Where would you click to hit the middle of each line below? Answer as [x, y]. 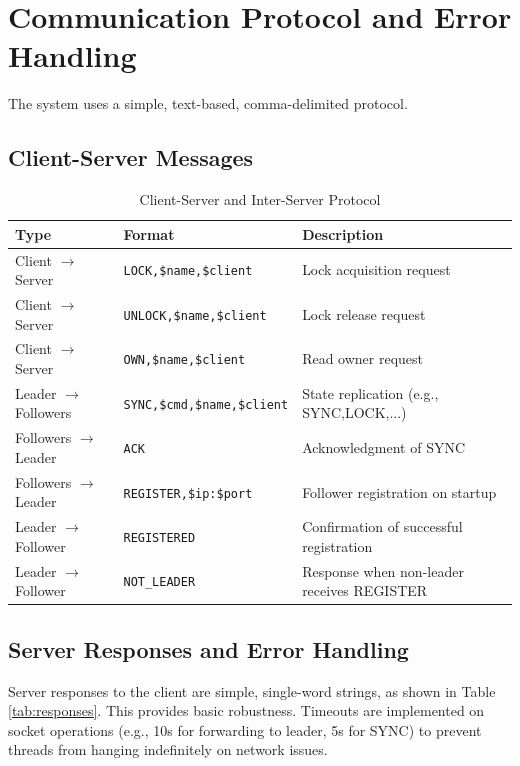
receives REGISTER [365, 590]
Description [343, 233]
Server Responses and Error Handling [208, 648]
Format [149, 233]
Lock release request [364, 313]
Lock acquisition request [376, 269]
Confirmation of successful [382, 526]
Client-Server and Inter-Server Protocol [260, 199]
